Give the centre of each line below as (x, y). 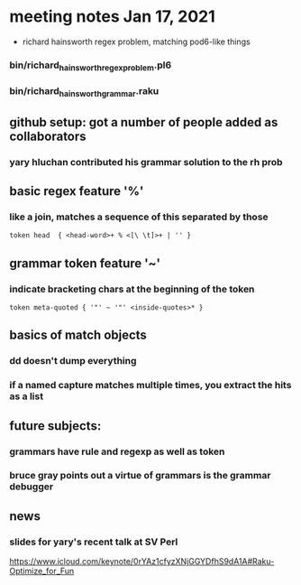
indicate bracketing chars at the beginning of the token (132, 289)
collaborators (48, 136)
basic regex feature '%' (77, 191)
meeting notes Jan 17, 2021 (112, 17)
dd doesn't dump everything (73, 361)
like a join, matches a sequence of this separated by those (139, 217)
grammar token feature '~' (85, 263)
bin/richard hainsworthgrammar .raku (84, 92)
